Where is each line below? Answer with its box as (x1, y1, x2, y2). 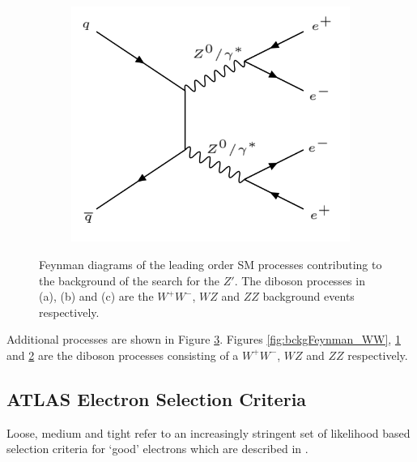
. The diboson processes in (234, 272, 365, 289)
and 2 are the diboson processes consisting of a (6, 346, 239, 363)
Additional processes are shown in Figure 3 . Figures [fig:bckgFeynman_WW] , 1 (6, 331, 401, 348)
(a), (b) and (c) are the (39, 288, 154, 305)
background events (262, 288, 355, 305)
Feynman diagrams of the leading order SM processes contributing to (39, 256, 382, 272)
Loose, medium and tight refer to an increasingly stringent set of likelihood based (6, 424, 411, 441)
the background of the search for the (39, 272, 220, 289)
